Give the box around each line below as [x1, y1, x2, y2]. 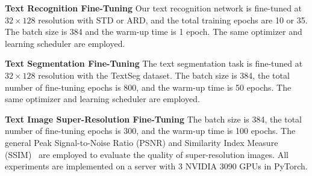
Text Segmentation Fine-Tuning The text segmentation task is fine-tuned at [5, 57, 303, 70]
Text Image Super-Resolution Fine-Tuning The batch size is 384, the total [5, 112, 302, 125]
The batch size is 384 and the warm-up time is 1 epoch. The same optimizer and [5, 25, 302, 38]
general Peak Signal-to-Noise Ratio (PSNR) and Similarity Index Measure [5, 136, 278, 148]
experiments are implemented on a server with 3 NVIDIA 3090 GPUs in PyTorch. [5, 160, 308, 172]
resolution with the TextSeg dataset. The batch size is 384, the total [38, 68, 290, 81]
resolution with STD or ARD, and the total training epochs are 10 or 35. [38, 13, 308, 26]
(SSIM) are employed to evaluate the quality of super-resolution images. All [5, 148, 289, 160]
